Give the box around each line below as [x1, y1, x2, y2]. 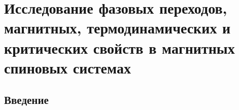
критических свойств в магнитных [4, 37, 235, 58]
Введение [4, 92, 49, 107]
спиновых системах [4, 57, 131, 78]
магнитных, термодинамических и [4, 17, 231, 38]
